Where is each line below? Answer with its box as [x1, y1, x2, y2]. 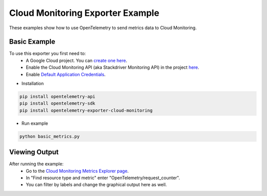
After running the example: [9, 161, 64, 167]
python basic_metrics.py [19, 134, 80, 139]
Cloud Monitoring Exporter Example [9, 7, 160, 18]
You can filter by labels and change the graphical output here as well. [26, 182, 167, 188]
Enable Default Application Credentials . [26, 71, 106, 77]
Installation [21, 81, 44, 87]
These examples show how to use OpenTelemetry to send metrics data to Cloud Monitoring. [9, 25, 197, 31]
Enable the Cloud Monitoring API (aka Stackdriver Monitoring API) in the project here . [26, 64, 200, 70]
